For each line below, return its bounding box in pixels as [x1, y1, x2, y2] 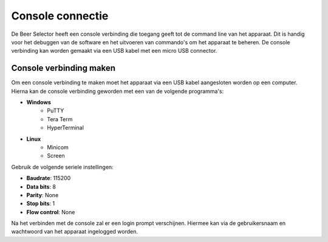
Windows [26, 99, 51, 106]
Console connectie [11, 9, 109, 22]
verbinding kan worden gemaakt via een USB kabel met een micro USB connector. [11, 47, 217, 55]
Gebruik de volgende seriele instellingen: [11, 163, 114, 170]
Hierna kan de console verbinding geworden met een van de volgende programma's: [11, 87, 224, 95]
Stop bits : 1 [26, 200, 55, 207]
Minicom [47, 143, 69, 151]
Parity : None [26, 191, 59, 198]
